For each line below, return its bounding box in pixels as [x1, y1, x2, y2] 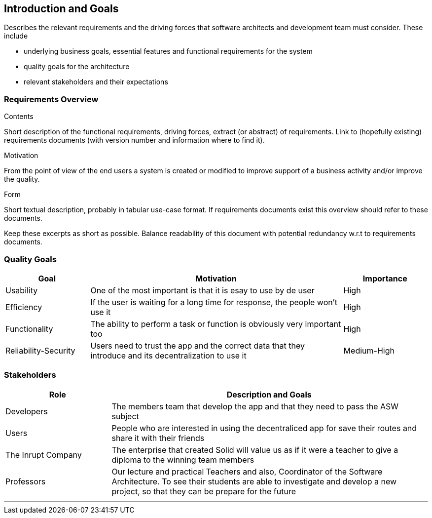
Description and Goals [226, 389, 312, 399]
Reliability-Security [5, 345, 75, 356]
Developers [5, 406, 48, 416]
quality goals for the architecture [24, 62, 130, 71]
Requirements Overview [4, 94, 99, 104]
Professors [5, 476, 46, 486]
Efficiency [5, 302, 42, 312]
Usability [5, 285, 38, 295]
